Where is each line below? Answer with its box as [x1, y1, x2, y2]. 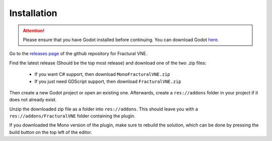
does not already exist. [9, 97, 57, 103]
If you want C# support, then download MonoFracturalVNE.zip [34, 71, 171, 77]
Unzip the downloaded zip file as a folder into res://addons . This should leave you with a [9, 106, 198, 112]
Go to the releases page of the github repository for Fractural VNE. [9, 51, 148, 57]
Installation [9, 8, 57, 19]
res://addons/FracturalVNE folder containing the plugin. [9, 113, 135, 119]
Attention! [23, 28, 45, 34]
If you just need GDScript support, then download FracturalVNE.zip [34, 78, 181, 84]
